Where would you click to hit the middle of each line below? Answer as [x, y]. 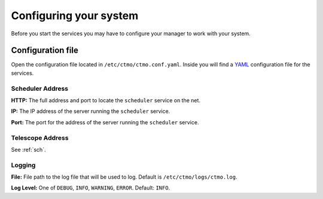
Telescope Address [40, 137]
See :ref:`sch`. [28, 149]
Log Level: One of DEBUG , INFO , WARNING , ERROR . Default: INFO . [91, 188]
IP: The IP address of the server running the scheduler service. [91, 111]
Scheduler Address [40, 88]
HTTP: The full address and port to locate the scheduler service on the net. [106, 100]
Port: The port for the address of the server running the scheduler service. [105, 122]
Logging [23, 165]
